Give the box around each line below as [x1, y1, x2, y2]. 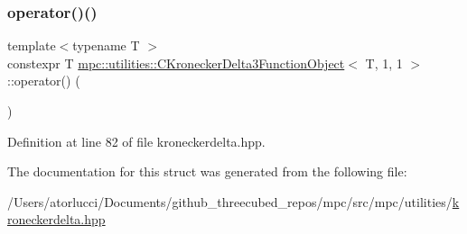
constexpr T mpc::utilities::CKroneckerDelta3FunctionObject [7, 53, 345, 72]
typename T [72, 36, 140, 55]
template [7, 36, 56, 55]
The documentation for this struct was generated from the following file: [7, 162, 407, 181]
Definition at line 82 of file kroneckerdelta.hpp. [7, 131, 266, 150]
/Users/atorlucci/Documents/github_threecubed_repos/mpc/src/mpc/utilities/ [7, 192, 453, 211]
